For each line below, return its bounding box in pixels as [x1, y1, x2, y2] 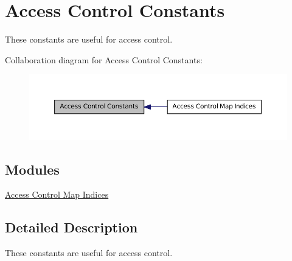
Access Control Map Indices [5, 188, 109, 201]
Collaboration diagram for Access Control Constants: [5, 53, 203, 66]
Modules [5, 159, 60, 178]
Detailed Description [5, 218, 138, 237]
